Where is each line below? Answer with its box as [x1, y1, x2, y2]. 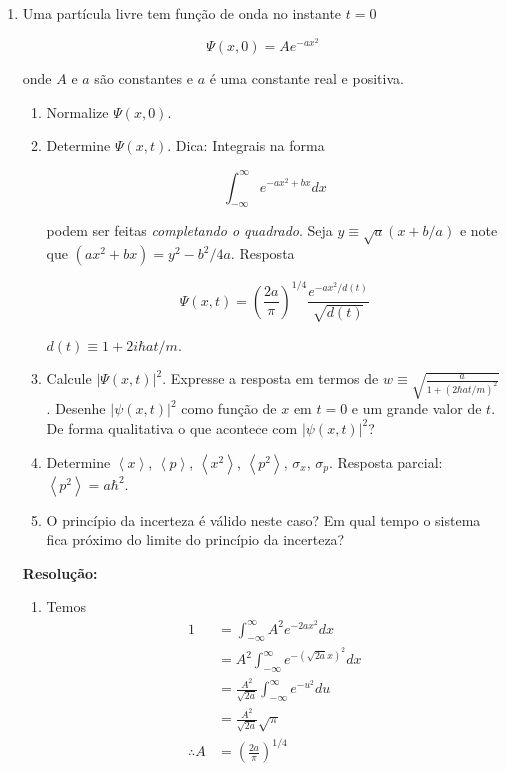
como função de [181, 398, 277, 419]
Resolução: [22, 562, 98, 583]
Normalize [46, 101, 109, 122]
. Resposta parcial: [328, 451, 443, 472]
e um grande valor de [351, 398, 482, 419]
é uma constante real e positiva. [209, 68, 404, 89]
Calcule [46, 368, 92, 389]
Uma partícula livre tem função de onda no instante [22, 3, 342, 23]
